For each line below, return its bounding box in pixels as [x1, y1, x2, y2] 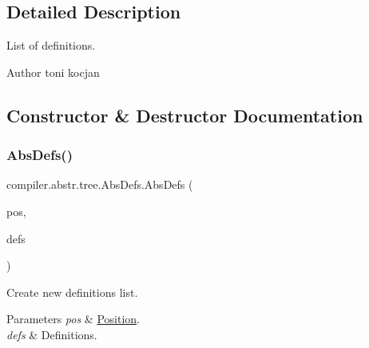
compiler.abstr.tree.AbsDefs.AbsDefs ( [6, 176, 193, 193]
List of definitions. [6, 37, 96, 54]
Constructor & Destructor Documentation [6, 102, 363, 127]
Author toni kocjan [6, 63, 100, 80]
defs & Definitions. [6, 326, 97, 342]
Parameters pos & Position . [6, 310, 140, 327]
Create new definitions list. [6, 283, 138, 300]
